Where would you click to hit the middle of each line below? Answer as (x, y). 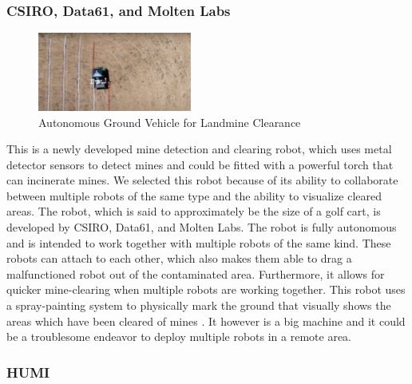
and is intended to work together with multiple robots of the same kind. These (199, 242)
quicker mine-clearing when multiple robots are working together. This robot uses (206, 289)
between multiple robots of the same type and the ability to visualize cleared (194, 195)
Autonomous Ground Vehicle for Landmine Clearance (170, 122)
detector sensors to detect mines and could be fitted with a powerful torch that (200, 164)
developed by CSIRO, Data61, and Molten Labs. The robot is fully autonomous (202, 227)
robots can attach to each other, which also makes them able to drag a (179, 258)
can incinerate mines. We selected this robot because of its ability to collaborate (202, 180)
